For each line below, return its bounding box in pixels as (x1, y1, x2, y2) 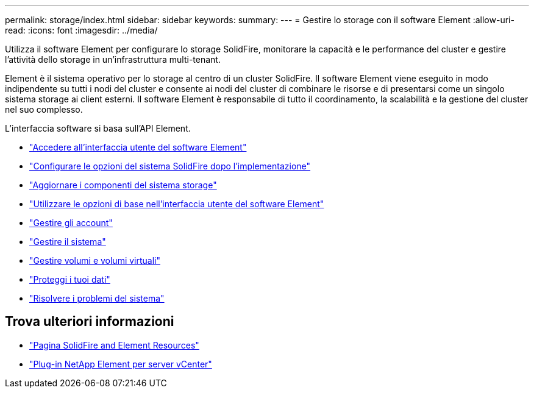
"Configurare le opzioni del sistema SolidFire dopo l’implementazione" (29, 161, 311, 171)
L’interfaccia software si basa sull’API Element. (5, 123, 191, 133)
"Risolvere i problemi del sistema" (29, 293, 165, 303)
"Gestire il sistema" (29, 236, 106, 247)
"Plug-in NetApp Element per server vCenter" (29, 358, 212, 369)
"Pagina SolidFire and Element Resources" (29, 339, 199, 350)
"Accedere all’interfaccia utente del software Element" (29, 142, 247, 152)
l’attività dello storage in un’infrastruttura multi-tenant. (5, 54, 221, 65)
